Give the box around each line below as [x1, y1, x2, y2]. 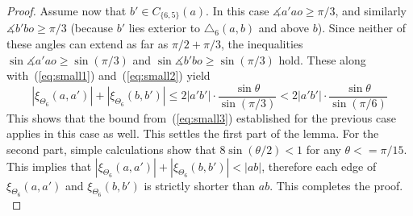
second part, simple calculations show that [6, 141, 216, 158]
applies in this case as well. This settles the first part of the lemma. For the [6, 125, 379, 142]
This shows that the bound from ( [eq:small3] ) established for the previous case [6, 109, 396, 126]
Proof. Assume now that [6, 2, 127, 19]
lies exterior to [128, 19, 201, 36]
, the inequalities [220, 35, 303, 52]
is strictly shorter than [144, 177, 256, 193]
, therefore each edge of [261, 157, 377, 174]
